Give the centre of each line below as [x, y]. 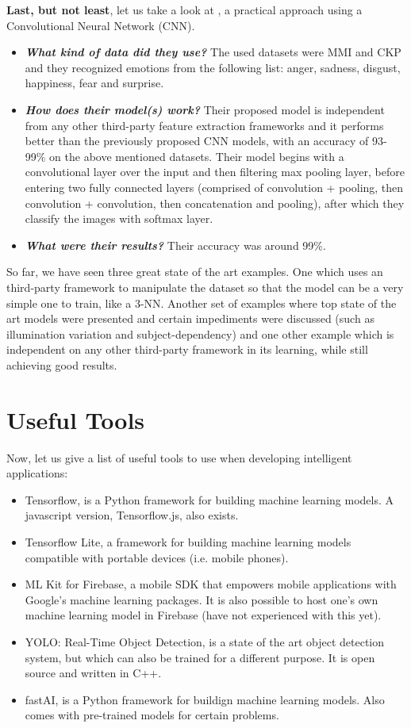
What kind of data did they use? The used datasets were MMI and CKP [213, 52]
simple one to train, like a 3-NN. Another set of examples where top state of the [202, 303]
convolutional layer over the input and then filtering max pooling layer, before [215, 172]
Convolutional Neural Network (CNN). [101, 25]
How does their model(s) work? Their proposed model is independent [205, 109]
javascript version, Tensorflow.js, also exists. [132, 515]
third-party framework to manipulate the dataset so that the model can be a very [205, 287]
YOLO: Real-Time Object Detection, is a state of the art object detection [205, 641]
